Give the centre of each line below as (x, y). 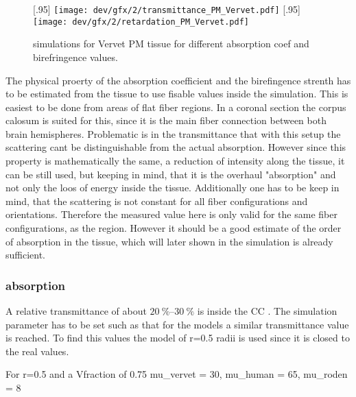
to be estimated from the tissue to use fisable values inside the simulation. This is (177, 94)
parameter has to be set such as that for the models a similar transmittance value (177, 324)
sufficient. (26, 255)
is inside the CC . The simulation (267, 311)
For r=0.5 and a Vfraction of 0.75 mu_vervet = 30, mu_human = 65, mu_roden (177, 374)
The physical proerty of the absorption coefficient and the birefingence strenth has (178, 80)
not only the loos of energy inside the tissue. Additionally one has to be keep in (173, 188)
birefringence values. (75, 57)
